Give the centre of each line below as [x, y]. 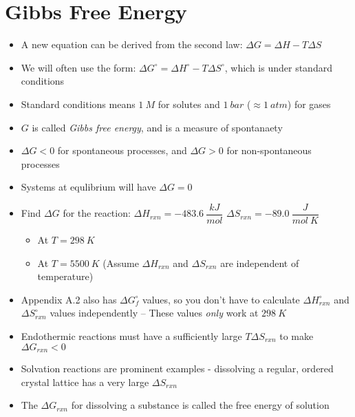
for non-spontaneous [269, 150]
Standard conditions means [78, 104]
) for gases [309, 104]
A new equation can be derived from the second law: [132, 44]
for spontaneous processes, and [122, 150]
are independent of [260, 263]
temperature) [65, 276]
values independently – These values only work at [154, 313]
